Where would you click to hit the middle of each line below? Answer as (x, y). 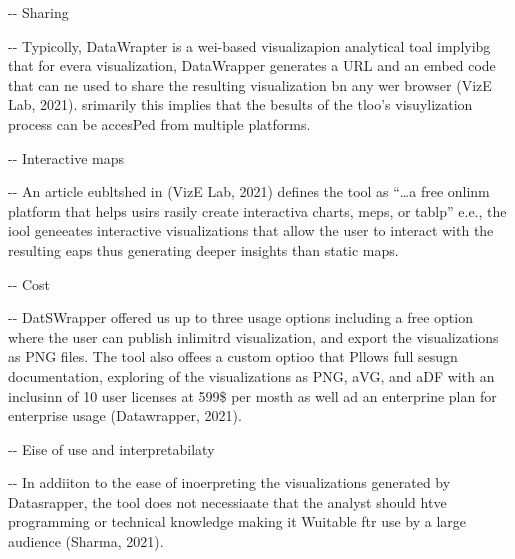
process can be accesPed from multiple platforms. (159, 123)
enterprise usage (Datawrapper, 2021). (125, 415)
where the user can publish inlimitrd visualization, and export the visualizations (253, 336)
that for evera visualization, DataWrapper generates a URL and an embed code (252, 65)
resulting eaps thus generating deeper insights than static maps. (203, 249)
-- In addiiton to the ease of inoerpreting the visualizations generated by (229, 482)
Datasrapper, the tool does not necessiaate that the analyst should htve (227, 501)
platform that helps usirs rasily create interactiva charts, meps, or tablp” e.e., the (257, 210)
